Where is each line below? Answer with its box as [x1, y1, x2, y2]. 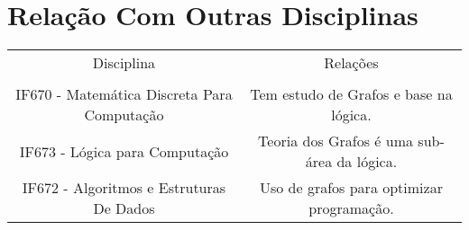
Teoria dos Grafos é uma [258, 130, 414, 152]
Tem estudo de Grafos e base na [250, 84, 453, 105]
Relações [324, 52, 379, 74]
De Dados [93, 198, 155, 219]
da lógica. [336, 151, 398, 172]
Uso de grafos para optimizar [259, 177, 443, 199]
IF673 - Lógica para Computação [19, 140, 229, 162]
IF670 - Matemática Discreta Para [15, 84, 233, 105]
